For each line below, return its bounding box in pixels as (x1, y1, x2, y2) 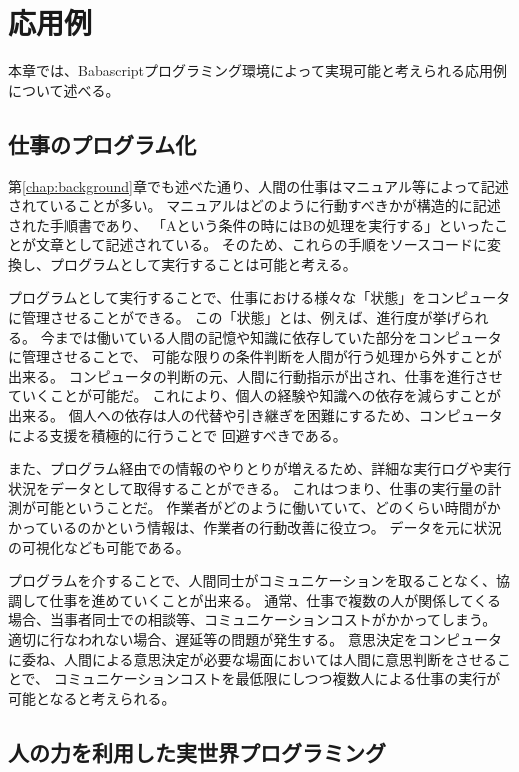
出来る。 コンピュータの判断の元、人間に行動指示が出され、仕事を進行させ (8, 365, 503, 386)
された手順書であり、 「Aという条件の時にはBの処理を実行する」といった (8, 214, 495, 235)
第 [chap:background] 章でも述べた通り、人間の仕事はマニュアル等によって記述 (8, 175, 509, 196)
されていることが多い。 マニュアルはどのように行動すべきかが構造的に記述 (8, 195, 501, 216)
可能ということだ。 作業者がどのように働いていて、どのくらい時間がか (35, 497, 501, 518)
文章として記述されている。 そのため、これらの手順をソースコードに (35, 234, 488, 255)
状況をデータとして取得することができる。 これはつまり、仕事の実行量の (8, 477, 488, 498)
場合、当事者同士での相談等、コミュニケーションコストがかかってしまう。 (8, 609, 497, 630)
